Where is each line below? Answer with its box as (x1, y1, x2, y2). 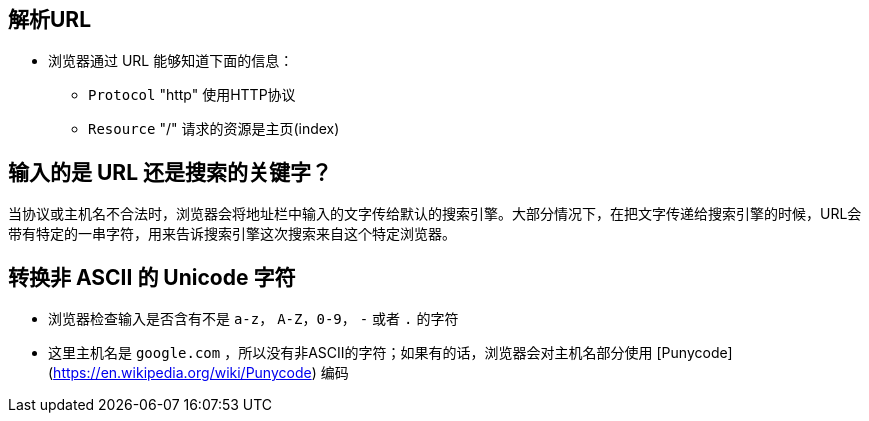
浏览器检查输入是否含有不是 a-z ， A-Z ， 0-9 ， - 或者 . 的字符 (48, 310, 459, 328)
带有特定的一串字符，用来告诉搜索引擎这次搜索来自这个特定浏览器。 (8, 225, 456, 243)
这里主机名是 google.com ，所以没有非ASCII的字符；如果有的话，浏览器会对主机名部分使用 (48, 344, 653, 362)
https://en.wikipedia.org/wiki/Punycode (53, 364, 312, 382)
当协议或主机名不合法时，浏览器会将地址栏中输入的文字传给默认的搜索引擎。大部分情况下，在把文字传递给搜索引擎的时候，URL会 (8, 205, 862, 223)
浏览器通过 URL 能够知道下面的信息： (48, 52, 294, 70)
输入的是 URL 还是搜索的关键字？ (8, 159, 332, 185)
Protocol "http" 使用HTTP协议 (88, 86, 296, 104)
